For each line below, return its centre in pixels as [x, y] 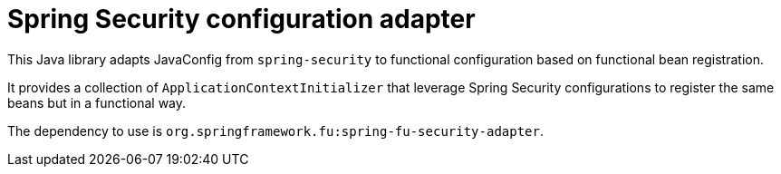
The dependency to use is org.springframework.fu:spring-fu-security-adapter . [276, 130]
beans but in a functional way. [97, 102]
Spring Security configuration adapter [241, 19]
